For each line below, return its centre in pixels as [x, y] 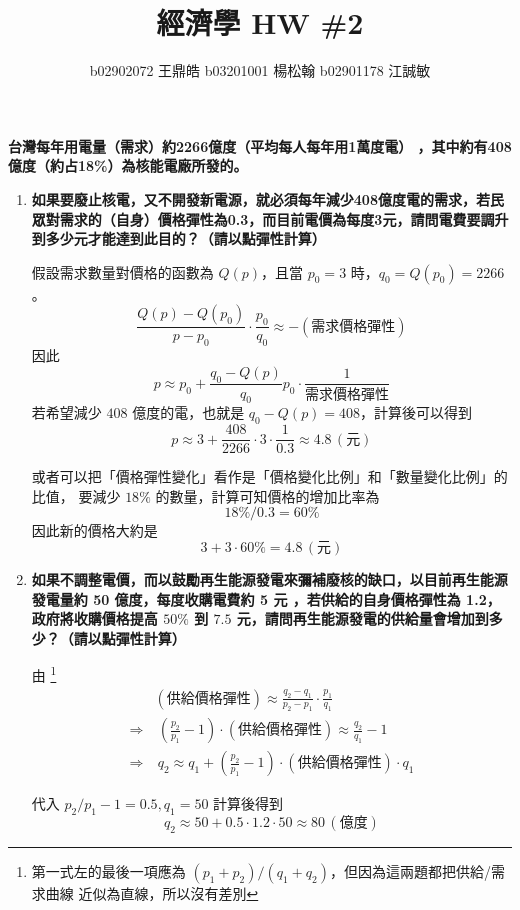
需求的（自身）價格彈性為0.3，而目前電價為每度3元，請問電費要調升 [284, 218]
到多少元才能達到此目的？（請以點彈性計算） [178, 238]
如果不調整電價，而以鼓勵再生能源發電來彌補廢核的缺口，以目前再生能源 [269, 578]
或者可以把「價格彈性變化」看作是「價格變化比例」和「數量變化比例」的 [269, 476]
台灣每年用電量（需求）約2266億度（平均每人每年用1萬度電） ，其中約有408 [260, 145]
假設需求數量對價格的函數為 [122, 271]
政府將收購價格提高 [94, 618]
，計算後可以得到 [416, 412]
